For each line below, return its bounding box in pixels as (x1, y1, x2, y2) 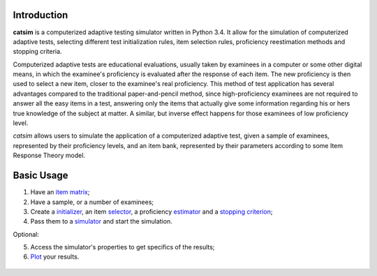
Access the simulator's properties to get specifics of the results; (30, 243, 215, 252)
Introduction (13, 9, 68, 21)
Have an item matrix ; (30, 188, 90, 196)
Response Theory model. (13, 151, 86, 160)
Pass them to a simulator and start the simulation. (30, 217, 172, 226)
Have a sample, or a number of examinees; (30, 198, 154, 206)
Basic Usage (13, 170, 68, 182)
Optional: (13, 230, 40, 238)
